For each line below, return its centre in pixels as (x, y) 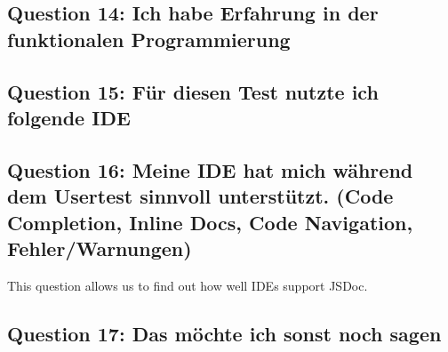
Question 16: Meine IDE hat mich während (210, 169)
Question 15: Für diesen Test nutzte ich (193, 91)
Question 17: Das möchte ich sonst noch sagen (224, 333)
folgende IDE (69, 117)
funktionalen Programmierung (149, 39)
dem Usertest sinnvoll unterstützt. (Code (200, 196)
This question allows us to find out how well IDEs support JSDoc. (188, 285)
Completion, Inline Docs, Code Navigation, (210, 222)
